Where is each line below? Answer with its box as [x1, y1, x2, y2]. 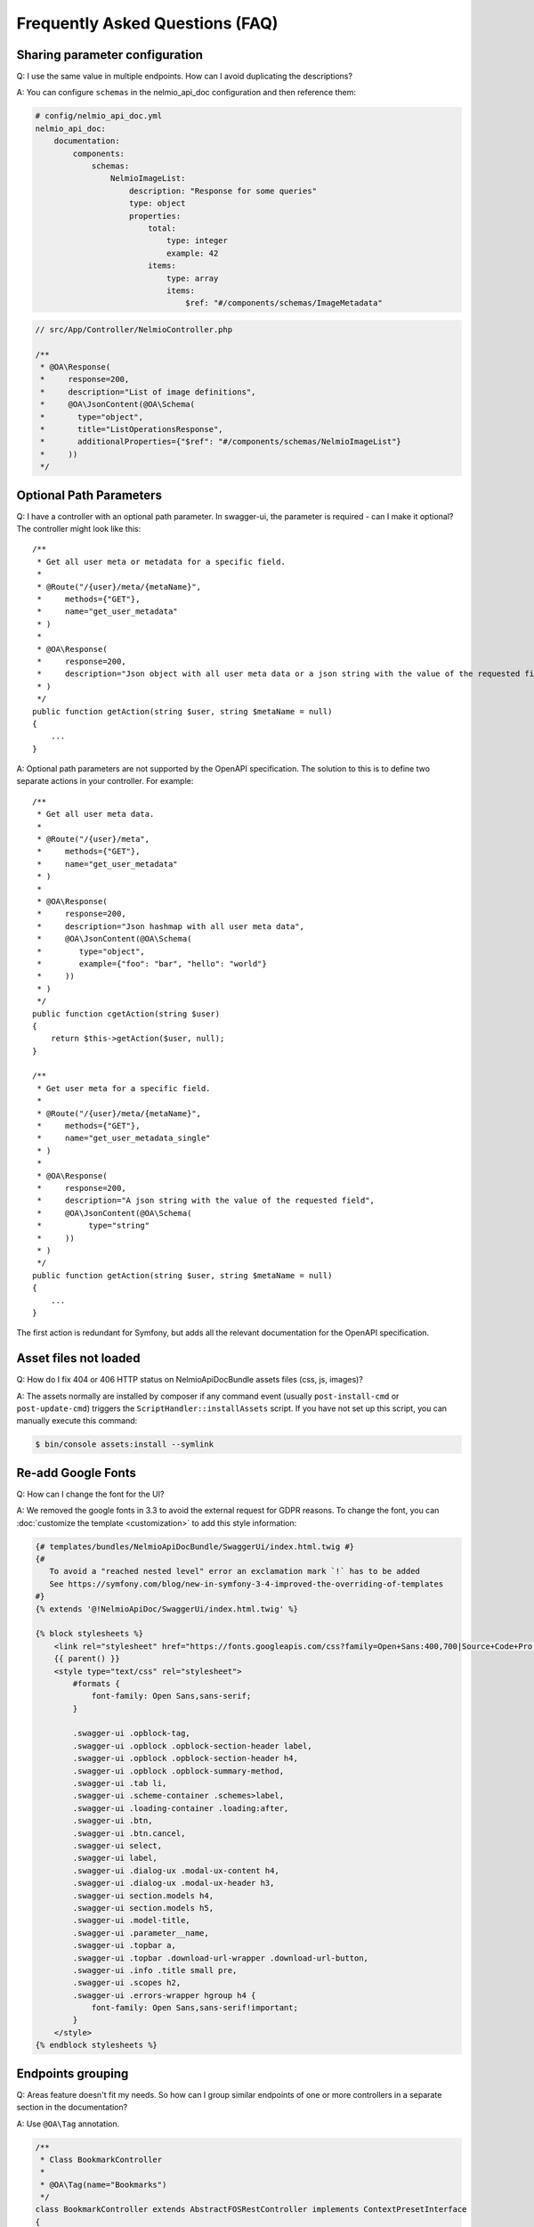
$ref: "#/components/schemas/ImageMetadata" [185, 298, 383, 308]
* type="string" [36, 1220, 150, 1231]
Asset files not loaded [16, 1350, 141, 1366]
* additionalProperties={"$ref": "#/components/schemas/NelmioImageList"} [40, 436, 402, 447]
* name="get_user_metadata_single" [36, 1133, 211, 1144]
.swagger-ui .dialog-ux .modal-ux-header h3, [72, 1878, 275, 1888]
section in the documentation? [16, 2102, 128, 2113]
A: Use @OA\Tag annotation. [16, 2118, 120, 2129]
